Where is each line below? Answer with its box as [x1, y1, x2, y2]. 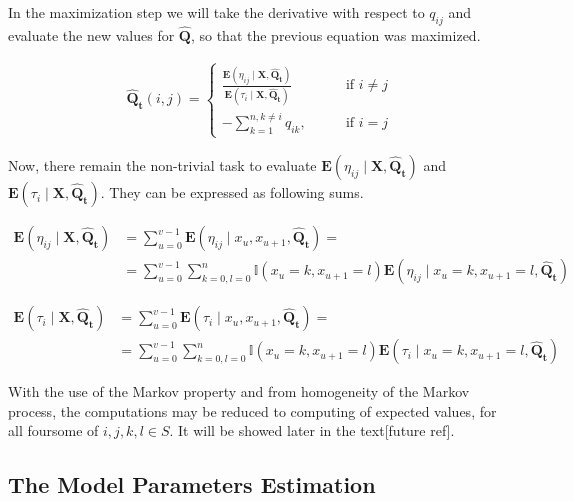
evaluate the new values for [8, 25, 175, 46]
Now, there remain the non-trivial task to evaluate [8, 155, 317, 176]
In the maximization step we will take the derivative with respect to [8, 2, 425, 22]
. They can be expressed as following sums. [100, 182, 364, 203]
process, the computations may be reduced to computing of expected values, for [8, 400, 497, 421]
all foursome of [8, 420, 99, 441]
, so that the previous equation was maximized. [190, 25, 481, 46]
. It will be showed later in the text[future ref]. [169, 420, 455, 441]
